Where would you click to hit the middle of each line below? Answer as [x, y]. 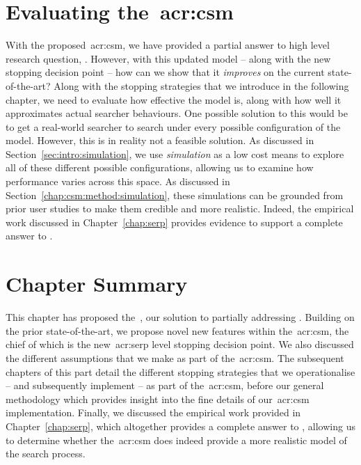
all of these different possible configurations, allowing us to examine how [160, 167]
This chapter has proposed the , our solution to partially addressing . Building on [180, 317]
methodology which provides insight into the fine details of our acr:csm [158, 399]
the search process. [46, 454]
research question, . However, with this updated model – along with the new [168, 58]
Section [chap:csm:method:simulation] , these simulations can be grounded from [175, 195]
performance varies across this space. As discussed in [118, 181]
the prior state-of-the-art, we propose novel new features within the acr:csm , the [177, 330]
